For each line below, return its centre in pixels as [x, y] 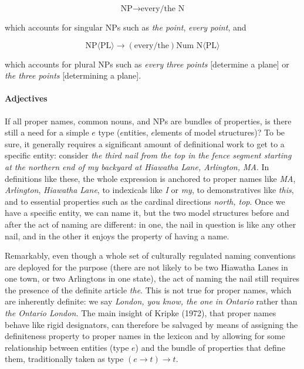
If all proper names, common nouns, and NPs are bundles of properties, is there [148, 121]
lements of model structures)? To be [220, 132]
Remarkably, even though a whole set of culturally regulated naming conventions [150, 255]
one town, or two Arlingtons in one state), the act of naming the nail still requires [152, 278]
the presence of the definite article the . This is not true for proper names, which [148, 290]
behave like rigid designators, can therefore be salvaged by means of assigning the [151, 324]
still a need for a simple [47, 132]
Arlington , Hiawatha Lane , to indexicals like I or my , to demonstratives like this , [149, 190]
